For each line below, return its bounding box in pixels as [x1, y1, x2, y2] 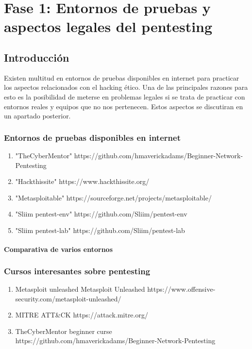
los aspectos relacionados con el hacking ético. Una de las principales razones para [4, 82, 248, 92]
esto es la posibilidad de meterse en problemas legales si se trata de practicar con [4, 91, 245, 101]
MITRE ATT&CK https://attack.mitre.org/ [15, 310, 148, 320]
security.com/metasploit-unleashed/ [15, 293, 121, 303]
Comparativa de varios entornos [4, 244, 113, 254]
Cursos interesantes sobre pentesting [4, 265, 151, 277]
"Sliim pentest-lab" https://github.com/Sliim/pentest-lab [15, 225, 185, 235]
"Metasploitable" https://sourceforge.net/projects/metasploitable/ [15, 192, 212, 202]
